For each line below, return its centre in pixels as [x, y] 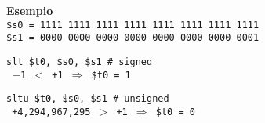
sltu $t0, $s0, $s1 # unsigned [88, 99]
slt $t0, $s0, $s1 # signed [80, 62]
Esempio [30, 10]
